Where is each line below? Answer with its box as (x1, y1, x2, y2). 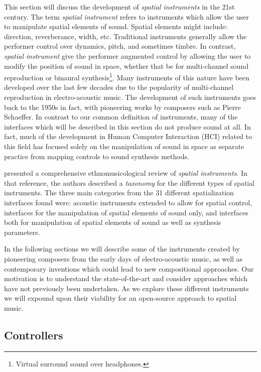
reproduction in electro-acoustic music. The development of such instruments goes (4, 92, 256, 102)
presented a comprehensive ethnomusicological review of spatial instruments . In (4, 168, 247, 178)
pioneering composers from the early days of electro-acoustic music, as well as (4, 253, 243, 264)
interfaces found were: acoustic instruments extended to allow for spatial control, (4, 197, 252, 207)
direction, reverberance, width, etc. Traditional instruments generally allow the (4, 31, 247, 41)
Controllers (4, 327, 63, 342)
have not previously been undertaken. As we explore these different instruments (4, 283, 249, 293)
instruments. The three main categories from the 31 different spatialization (4, 187, 234, 198)
